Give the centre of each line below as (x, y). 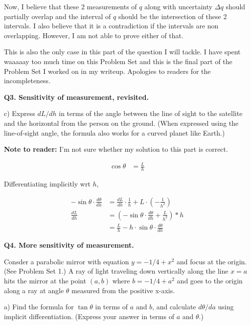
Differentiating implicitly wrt (47, 184)
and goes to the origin (210, 280)
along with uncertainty (179, 6)
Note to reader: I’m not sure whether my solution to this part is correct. (116, 149)
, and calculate (174, 307)
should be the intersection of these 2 (172, 16)
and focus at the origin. (212, 261)
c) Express (20, 113)
